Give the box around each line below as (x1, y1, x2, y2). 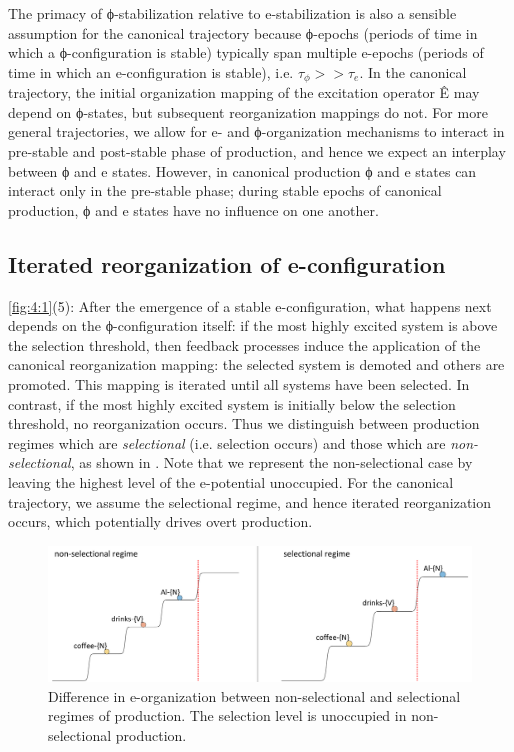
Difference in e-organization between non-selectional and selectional (48, 685, 461, 706)
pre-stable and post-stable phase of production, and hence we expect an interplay (8, 141, 506, 162)
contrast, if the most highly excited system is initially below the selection (8, 393, 456, 414)
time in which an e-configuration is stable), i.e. (8, 61, 294, 82)
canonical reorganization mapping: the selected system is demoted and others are (8, 354, 505, 375)
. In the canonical (359, 61, 467, 82)
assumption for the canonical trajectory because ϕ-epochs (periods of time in (8, 22, 478, 43)
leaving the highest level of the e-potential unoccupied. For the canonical (8, 471, 454, 492)
